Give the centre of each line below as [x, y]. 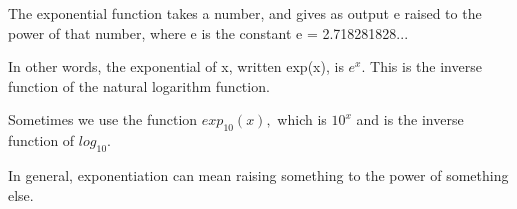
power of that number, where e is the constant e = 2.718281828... [208, 32]
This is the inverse [426, 66]
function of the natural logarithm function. [139, 85]
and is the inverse [410, 119]
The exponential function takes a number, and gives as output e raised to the [245, 13]
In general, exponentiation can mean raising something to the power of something [258, 174]
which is [302, 119]
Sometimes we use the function [103, 119]
